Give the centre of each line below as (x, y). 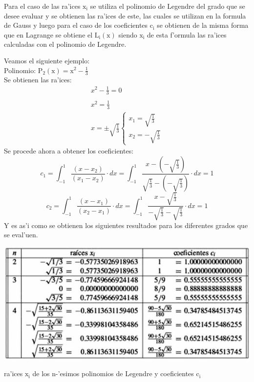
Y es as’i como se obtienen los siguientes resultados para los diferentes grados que (126, 225)
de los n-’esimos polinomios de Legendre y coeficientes (113, 373)
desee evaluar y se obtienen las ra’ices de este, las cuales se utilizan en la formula (125, 15)
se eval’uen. (21, 235)
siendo (128, 34)
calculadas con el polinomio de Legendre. (65, 44)
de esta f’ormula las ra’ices (187, 34)
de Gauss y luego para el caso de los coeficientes (76, 25)
